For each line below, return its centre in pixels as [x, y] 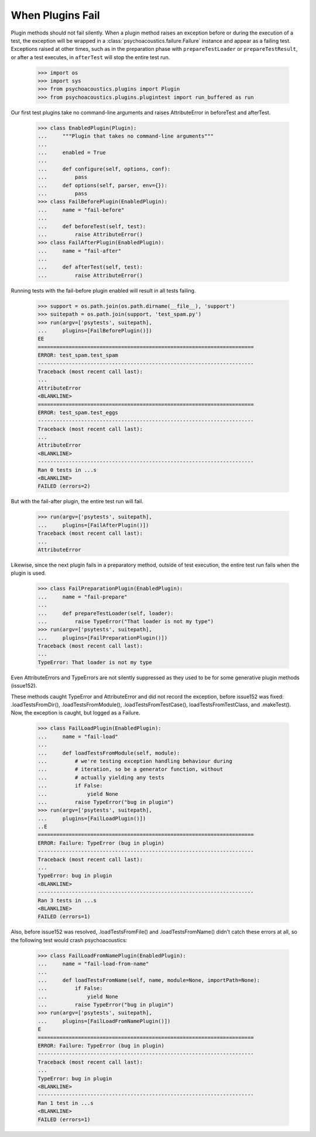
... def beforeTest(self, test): [92, 226]
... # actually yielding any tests [101, 777]
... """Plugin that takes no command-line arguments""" [126, 136]
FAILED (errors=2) [64, 486]
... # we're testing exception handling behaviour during [135, 761]
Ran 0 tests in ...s [67, 470]
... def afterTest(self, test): [90, 267]
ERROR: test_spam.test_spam [78, 355]
